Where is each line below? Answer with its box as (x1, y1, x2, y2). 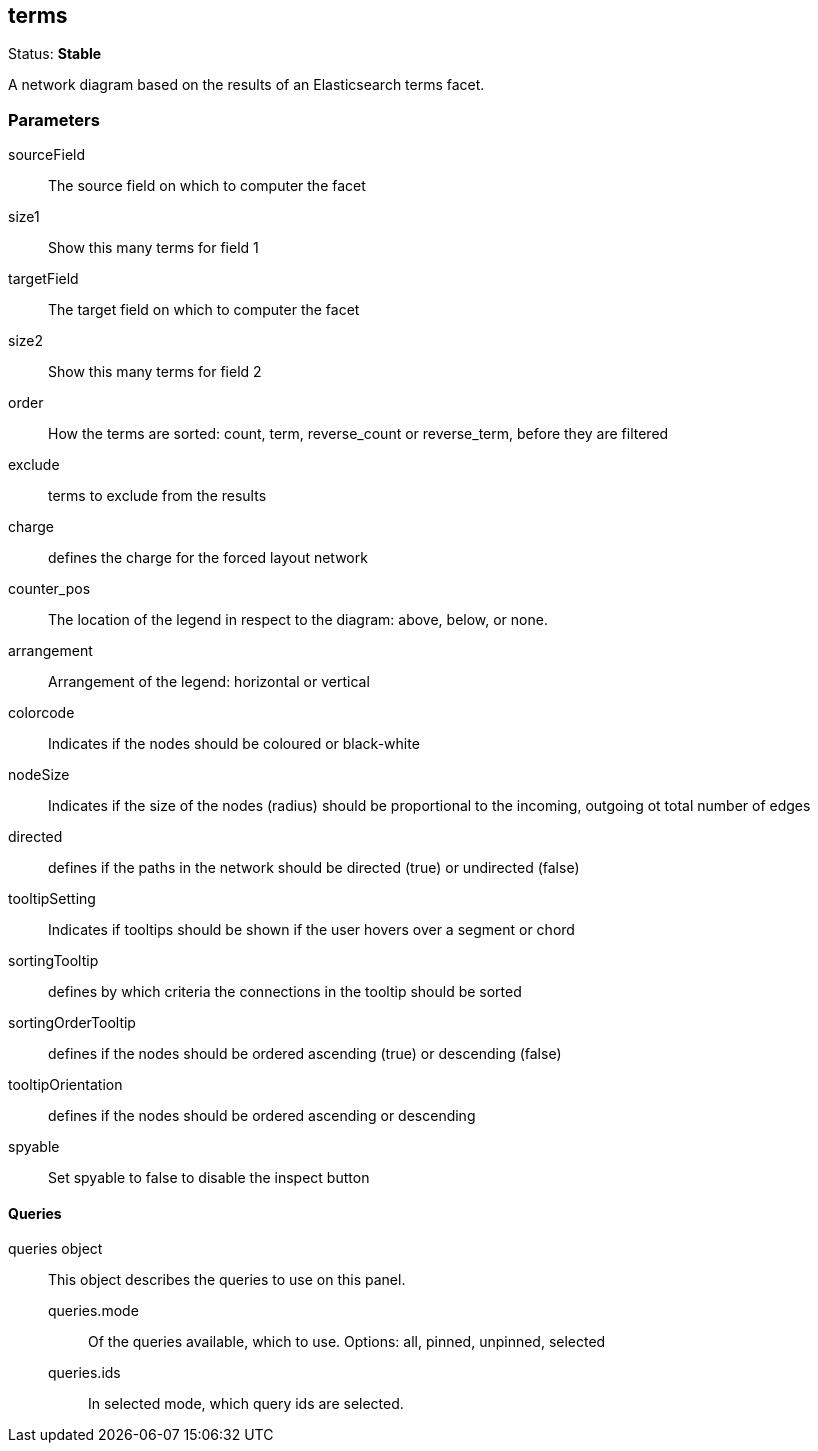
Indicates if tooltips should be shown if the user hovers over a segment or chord (48, 921, 575, 939)
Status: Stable (8, 45, 102, 63)
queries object (8, 1240, 103, 1258)
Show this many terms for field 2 (48, 363, 262, 381)
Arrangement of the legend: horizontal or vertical (48, 673, 370, 691)
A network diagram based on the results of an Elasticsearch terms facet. (8, 76, 485, 94)
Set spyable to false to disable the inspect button (48, 1169, 370, 1187)
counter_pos (8, 580, 91, 598)
